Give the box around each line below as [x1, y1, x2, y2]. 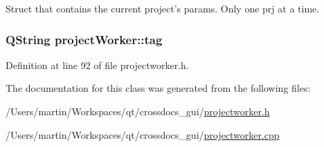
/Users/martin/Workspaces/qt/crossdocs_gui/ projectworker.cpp [6, 127, 280, 141]
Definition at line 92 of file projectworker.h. [6, 57, 189, 72]
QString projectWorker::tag [6, 30, 163, 48]
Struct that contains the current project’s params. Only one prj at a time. [6, 1, 320, 15]
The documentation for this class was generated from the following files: [6, 81, 311, 95]
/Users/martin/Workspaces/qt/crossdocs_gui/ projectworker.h [6, 104, 270, 118]
